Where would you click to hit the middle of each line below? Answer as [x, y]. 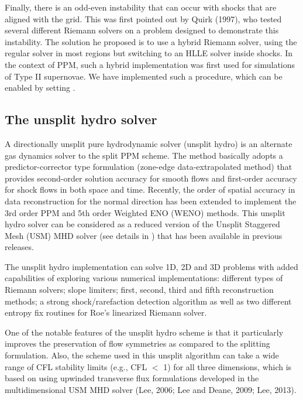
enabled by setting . [40, 88]
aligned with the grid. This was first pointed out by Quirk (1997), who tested [143, 18]
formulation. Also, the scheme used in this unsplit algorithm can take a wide [142, 355]
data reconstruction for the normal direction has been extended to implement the [151, 201]
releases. [19, 247]
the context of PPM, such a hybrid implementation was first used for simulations [150, 64]
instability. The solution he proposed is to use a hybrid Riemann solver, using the [151, 41]
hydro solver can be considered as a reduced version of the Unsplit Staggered [142, 224]
